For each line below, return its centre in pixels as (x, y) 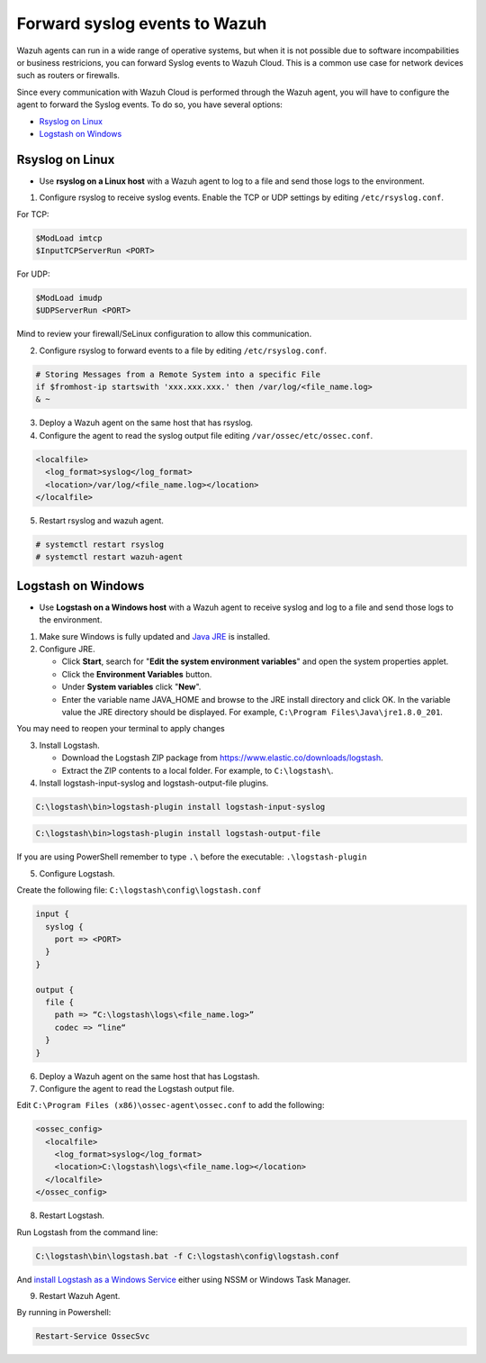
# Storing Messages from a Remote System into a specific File (178, 374)
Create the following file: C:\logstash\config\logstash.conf (139, 890)
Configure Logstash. (77, 873)
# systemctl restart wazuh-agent (109, 557)
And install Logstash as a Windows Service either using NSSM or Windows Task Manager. (184, 1279)
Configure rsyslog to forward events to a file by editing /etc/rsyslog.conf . (183, 350)
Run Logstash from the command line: (87, 1232)
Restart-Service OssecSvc (93, 1336)
